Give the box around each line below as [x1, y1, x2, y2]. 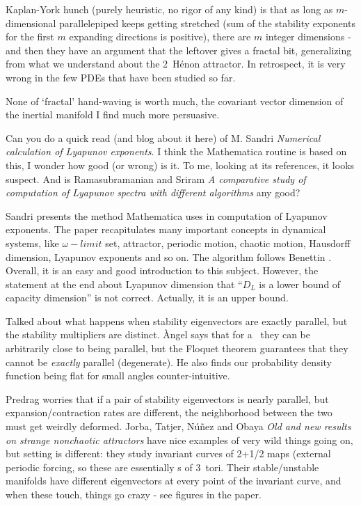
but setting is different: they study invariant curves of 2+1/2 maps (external [6, 446, 331, 461]
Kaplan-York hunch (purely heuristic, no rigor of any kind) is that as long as [6, 2, 333, 16]
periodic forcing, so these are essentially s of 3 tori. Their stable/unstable [6, 459, 319, 474]
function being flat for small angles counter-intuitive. [6, 368, 230, 383]
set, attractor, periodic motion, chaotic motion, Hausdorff [105, 235, 351, 250]
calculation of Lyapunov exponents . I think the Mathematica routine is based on [6, 144, 347, 159]
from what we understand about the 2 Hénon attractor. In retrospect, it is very [6, 56, 346, 71]
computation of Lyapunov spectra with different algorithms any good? [6, 185, 300, 200]
